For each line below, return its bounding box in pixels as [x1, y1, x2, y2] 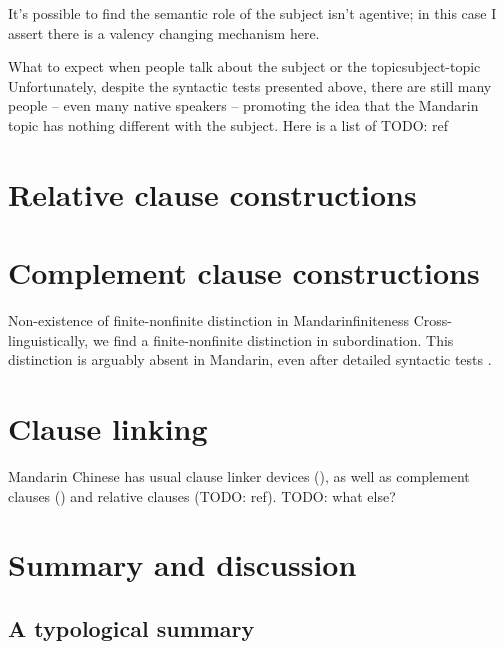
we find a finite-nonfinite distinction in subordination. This [92, 329, 454, 350]
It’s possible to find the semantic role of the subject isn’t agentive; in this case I [8, 3, 497, 23]
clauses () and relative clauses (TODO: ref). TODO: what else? [8, 485, 396, 506]
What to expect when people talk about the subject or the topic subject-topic [8, 56, 481, 77]
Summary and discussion [8, 544, 357, 585]
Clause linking [8, 408, 208, 449]
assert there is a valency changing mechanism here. [8, 22, 320, 43]
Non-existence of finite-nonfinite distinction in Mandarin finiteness [8, 310, 409, 331]
